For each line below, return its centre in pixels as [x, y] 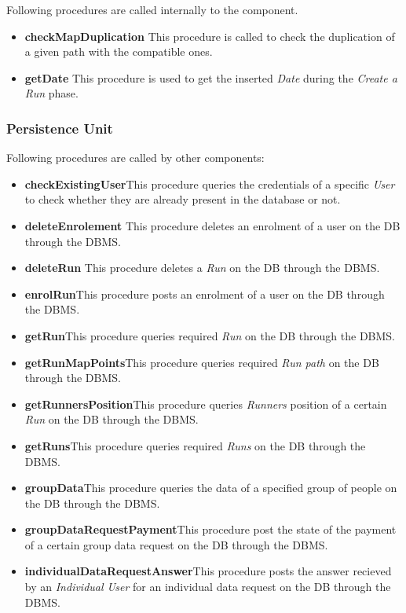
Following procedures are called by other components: [135, 158]
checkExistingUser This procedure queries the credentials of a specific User [210, 184]
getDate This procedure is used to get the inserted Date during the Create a [211, 77]
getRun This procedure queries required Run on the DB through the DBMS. [210, 335]
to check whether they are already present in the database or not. [183, 199]
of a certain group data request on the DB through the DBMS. [176, 544]
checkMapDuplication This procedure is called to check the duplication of [210, 36]
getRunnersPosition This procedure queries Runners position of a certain [206, 404]
